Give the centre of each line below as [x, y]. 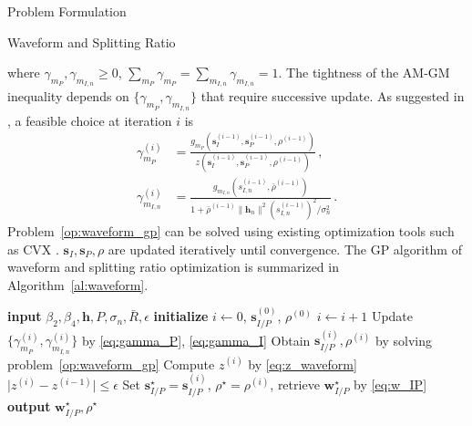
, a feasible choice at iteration [90, 120]
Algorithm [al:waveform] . [78, 284]
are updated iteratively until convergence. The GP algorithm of [285, 249]
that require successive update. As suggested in [333, 96]
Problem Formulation [67, 11]
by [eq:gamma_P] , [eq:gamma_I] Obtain [196, 340]
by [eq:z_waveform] [303, 364]
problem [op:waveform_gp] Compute [111, 364]
